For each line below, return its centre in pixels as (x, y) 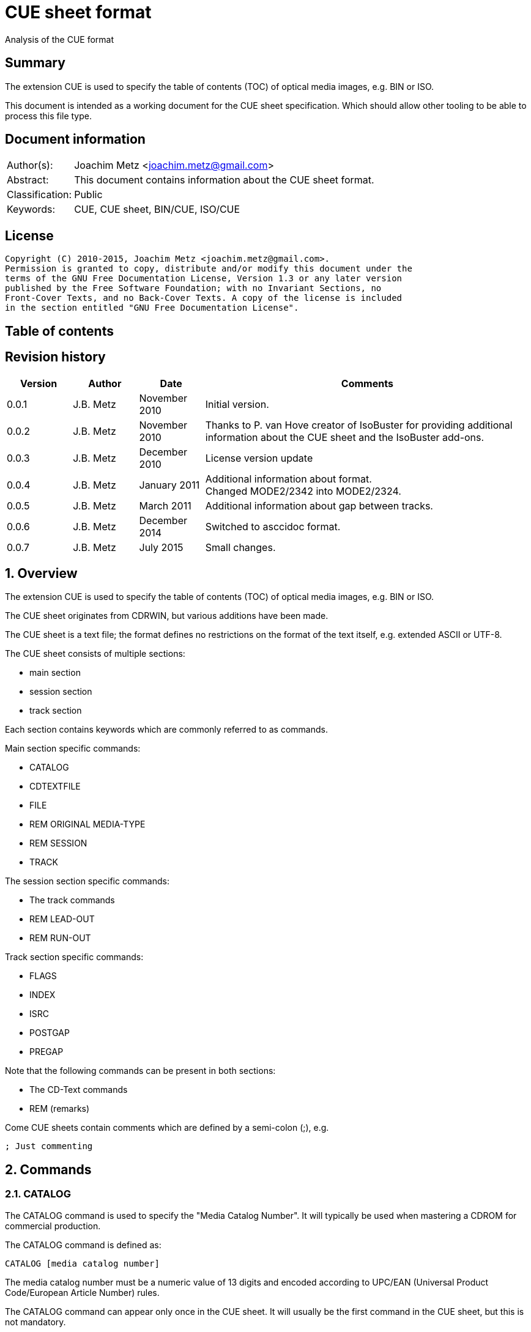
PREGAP (46, 1052)
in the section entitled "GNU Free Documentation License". (152, 308)
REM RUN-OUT (60, 938)
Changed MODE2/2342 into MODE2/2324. (303, 491)
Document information (75, 139)
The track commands (72, 900)
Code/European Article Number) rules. (82, 1292)
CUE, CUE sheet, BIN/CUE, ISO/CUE (157, 209)
